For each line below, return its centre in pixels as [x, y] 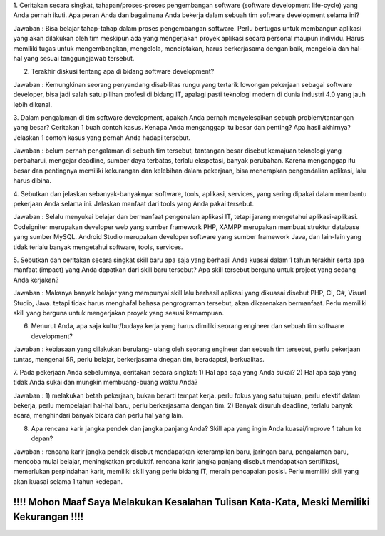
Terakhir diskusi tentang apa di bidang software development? [123, 71]
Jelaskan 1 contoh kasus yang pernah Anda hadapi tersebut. [102, 137]
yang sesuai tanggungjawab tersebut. [79, 58]
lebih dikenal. [33, 104]
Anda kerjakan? [36, 280]
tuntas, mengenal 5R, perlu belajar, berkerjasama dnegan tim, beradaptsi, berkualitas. [139, 359]
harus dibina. [32, 181]
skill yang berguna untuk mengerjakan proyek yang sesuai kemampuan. [119, 313]
